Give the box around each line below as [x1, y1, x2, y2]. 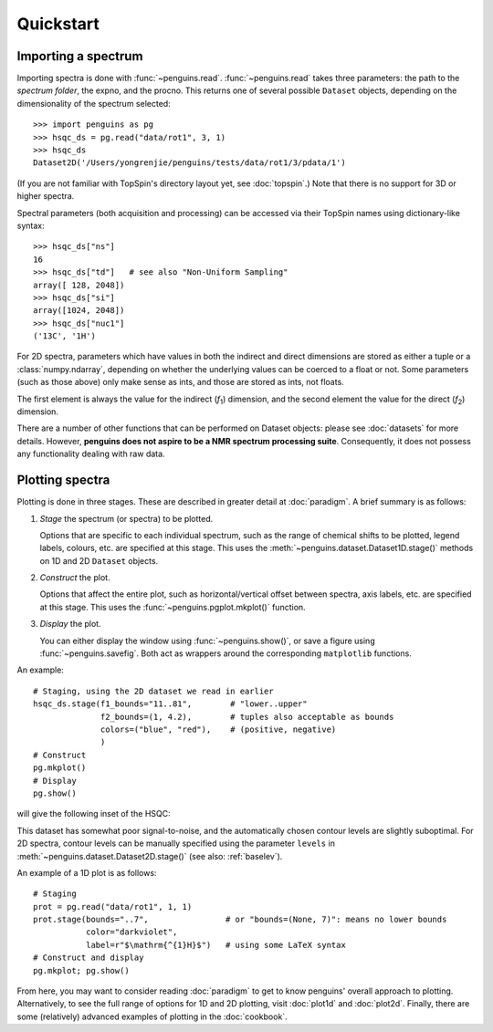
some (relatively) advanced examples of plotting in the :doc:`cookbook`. [16, 1011, 288, 1022]
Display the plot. [39, 619, 101, 630]
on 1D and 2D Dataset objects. [39, 555, 159, 566]
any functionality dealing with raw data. [16, 448, 165, 460]
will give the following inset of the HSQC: [16, 808, 171, 819]
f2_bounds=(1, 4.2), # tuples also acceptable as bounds [100, 712, 394, 722]
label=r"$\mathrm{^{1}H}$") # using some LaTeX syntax [85, 940, 346, 950]
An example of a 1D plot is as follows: [16, 867, 157, 878]
